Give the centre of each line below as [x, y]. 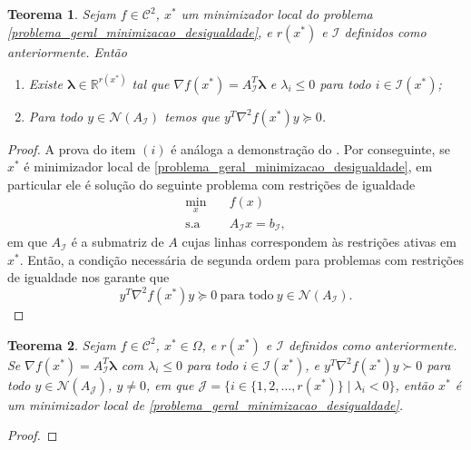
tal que [151, 83]
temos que [192, 116]
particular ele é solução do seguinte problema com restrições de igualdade [211, 184]
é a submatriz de [118, 242]
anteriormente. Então [67, 51]
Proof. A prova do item [72, 148]
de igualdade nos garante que [88, 277]
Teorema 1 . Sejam [62, 14]
